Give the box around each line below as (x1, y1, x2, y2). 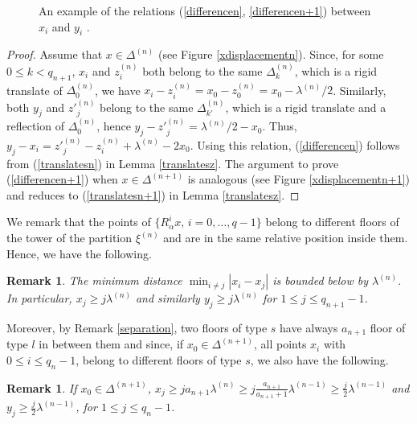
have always (280, 319, 338, 336)
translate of (6, 81, 63, 98)
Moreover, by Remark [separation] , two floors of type (6, 319, 268, 336)
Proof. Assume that (6, 46, 103, 63)
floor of (370, 319, 406, 336)
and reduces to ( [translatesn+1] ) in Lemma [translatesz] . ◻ (6, 186, 300, 203)
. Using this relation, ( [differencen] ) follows (190, 136, 400, 153)
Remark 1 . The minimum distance (6, 272, 182, 289)
